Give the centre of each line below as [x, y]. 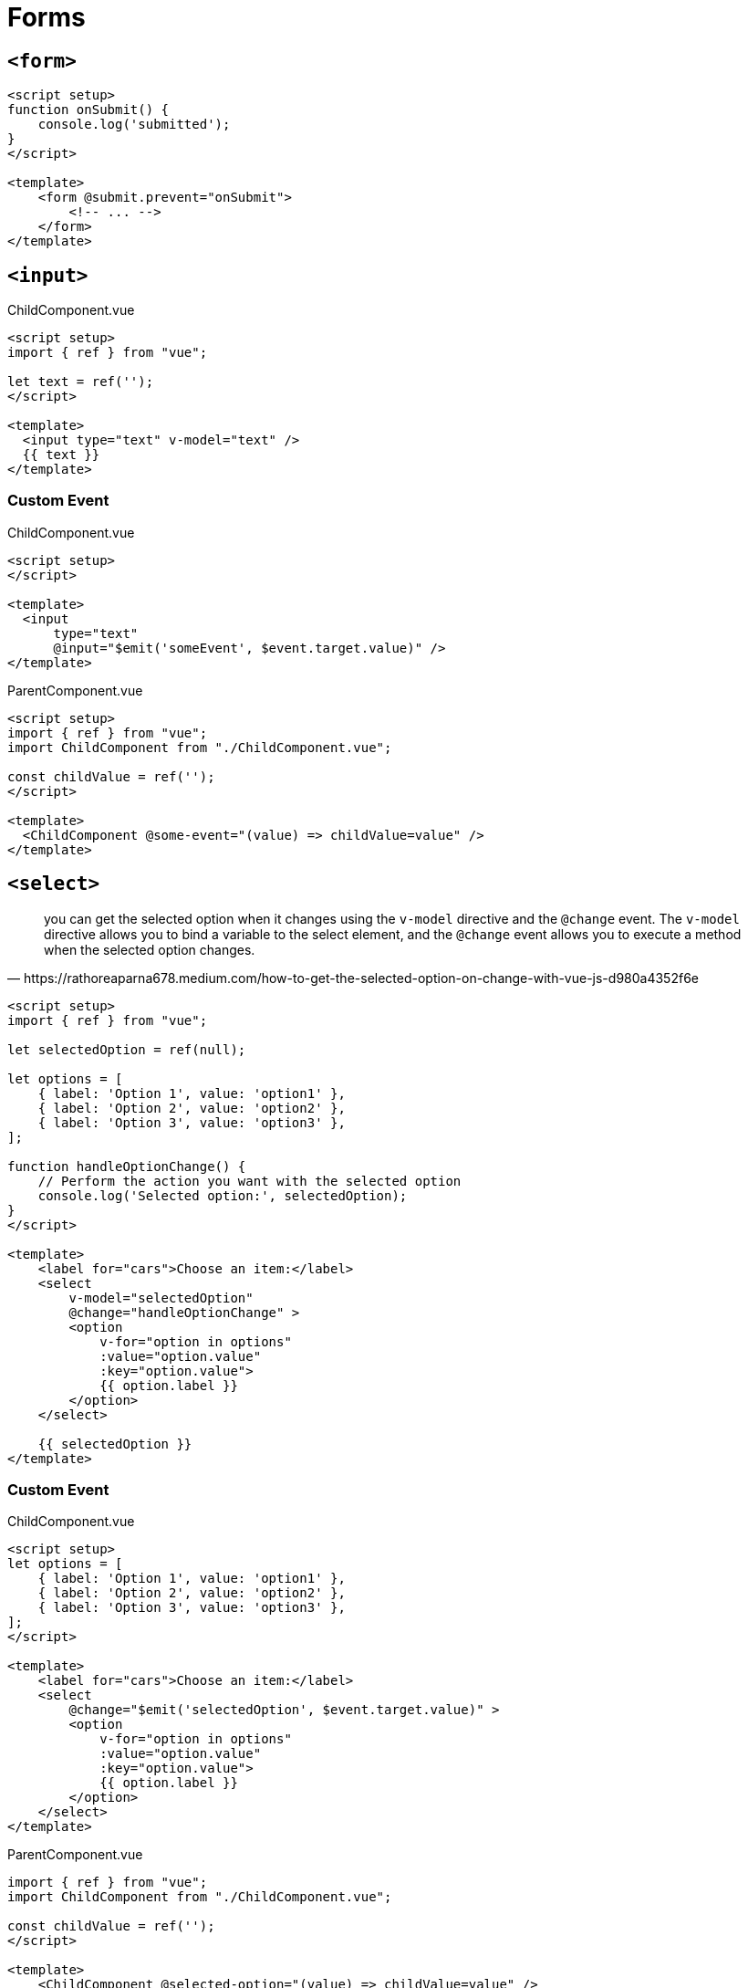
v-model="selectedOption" [161, 1297]
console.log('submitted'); [134, 125]
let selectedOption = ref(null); [127, 1049]
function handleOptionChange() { [127, 1166]
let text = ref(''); [81, 382]
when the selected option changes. [150, 949]
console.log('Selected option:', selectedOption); [223, 1195]
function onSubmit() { [88, 110]
